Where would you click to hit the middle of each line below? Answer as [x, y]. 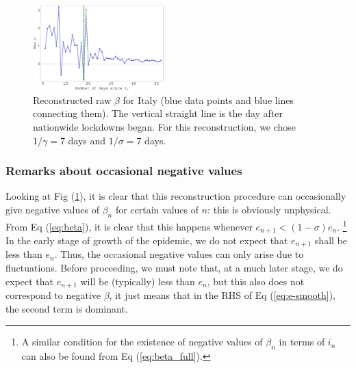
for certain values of [157, 210]
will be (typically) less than [138, 281]
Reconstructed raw [72, 100]
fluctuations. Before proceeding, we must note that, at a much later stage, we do [174, 267]
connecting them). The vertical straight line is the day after [158, 113]
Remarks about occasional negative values [124, 171]
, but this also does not [256, 281]
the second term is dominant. [67, 308]
